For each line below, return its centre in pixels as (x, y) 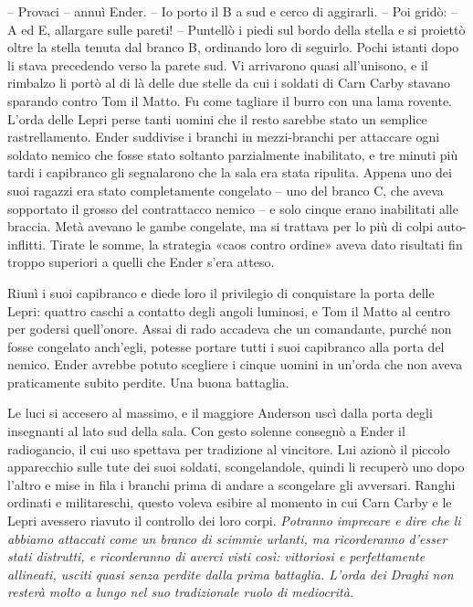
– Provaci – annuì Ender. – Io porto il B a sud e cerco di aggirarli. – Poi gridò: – (233, 11)
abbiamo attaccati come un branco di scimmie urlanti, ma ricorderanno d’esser (227, 538)
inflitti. (27, 244)
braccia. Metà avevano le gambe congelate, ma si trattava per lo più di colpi (221, 226)
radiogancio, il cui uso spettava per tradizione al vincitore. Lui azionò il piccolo (229, 448)
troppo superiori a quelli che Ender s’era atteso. (141, 262)
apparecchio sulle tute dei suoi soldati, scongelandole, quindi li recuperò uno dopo (236, 467)
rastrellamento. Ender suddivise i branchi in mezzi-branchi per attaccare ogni (224, 137)
